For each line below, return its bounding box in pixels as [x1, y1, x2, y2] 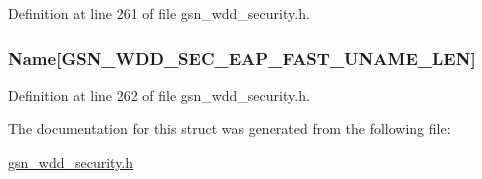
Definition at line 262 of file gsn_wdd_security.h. [8, 84, 310, 105]
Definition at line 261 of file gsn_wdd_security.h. [8, 3, 310, 23]
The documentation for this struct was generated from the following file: [8, 118, 451, 139]
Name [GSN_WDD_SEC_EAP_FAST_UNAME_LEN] [8, 45, 476, 70]
